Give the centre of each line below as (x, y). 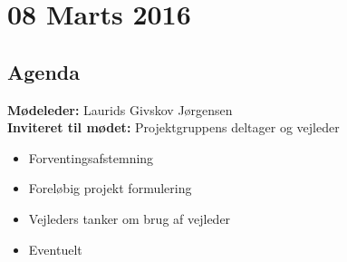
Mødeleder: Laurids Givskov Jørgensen (120, 109)
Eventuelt (55, 249)
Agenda (43, 71)
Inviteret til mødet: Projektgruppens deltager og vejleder (173, 127)
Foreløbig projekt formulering (110, 188)
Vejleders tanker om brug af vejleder (130, 218)
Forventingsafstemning (91, 157)
